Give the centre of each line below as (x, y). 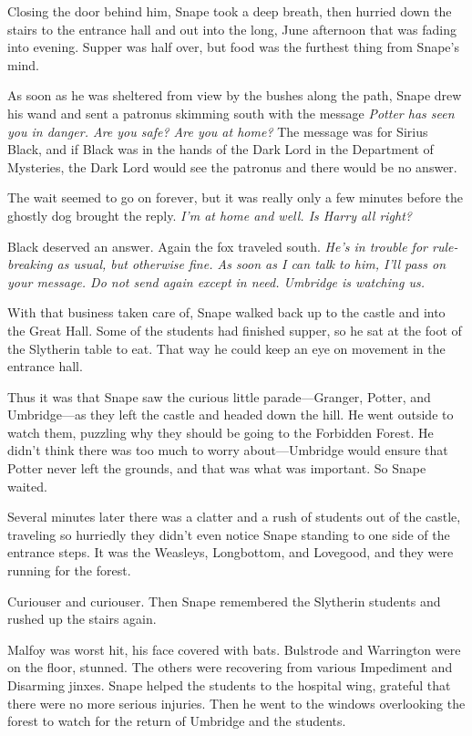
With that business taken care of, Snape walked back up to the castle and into (226, 312)
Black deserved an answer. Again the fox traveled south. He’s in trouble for (217, 246)
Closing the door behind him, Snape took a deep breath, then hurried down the (230, 11)
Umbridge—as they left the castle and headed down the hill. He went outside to (231, 415)
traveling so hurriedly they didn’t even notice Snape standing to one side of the (229, 534)
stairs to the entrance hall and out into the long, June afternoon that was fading (232, 29)
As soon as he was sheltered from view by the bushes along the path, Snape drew (235, 95)
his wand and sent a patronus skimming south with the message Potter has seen (231, 113)
